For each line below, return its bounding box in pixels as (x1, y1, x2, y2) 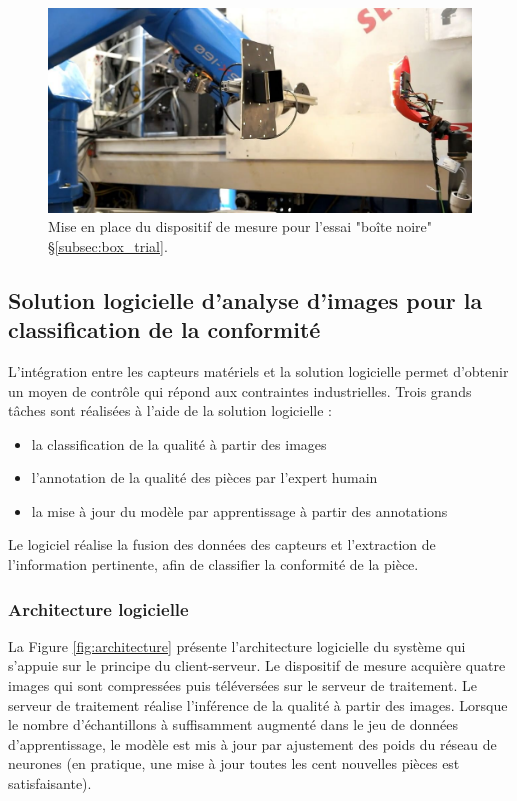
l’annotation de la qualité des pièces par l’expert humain (31, 467, 378, 488)
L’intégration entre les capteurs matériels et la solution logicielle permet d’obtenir (8, 360, 509, 381)
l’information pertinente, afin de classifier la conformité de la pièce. (8, 554, 419, 575)
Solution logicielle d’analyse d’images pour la (8, 284, 483, 315)
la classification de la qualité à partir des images (31, 433, 327, 454)
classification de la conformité (8, 314, 321, 345)
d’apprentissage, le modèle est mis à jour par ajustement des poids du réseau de (8, 733, 497, 754)
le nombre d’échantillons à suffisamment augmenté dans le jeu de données (8, 714, 458, 735)
